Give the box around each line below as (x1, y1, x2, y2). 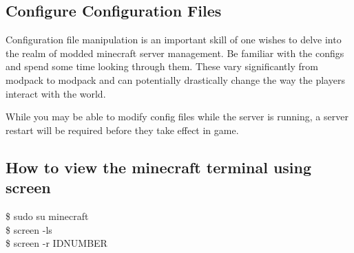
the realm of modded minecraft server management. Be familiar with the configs (6, 45, 344, 60)
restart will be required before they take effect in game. (6, 122, 239, 137)
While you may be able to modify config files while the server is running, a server (6, 109, 348, 124)
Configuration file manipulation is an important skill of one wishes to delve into (6, 32, 342, 47)
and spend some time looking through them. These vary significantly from (6, 59, 318, 74)
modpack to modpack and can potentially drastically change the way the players (6, 72, 345, 87)
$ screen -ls (6, 222, 52, 236)
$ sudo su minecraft (6, 208, 89, 223)
